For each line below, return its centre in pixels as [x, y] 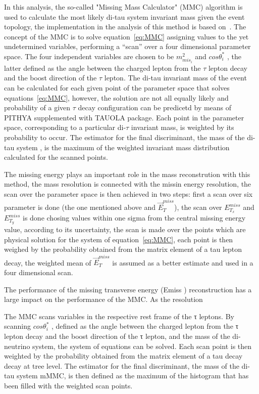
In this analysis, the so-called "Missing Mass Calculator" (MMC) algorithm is [123, 7]
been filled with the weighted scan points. [68, 385]
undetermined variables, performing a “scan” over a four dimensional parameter [127, 46]
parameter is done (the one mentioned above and [80, 207]
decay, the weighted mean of [48, 262]
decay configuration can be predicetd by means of [155, 107]
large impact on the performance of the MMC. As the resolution [103, 299]
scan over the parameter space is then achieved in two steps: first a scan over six [128, 193]
